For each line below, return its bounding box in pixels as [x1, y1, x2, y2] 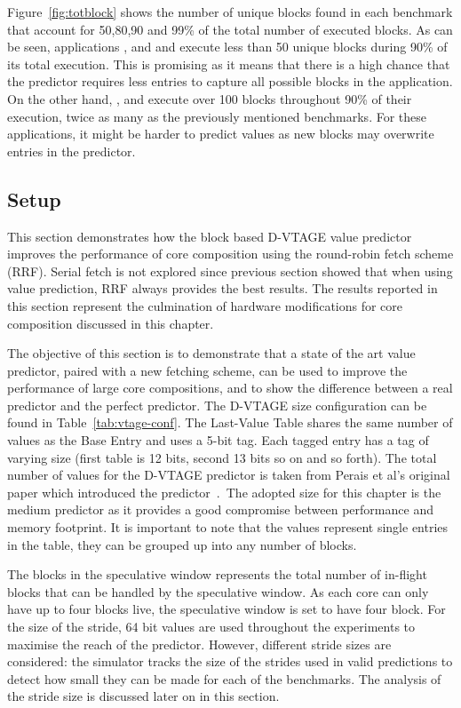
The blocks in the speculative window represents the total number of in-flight [7, 565, 427, 584]
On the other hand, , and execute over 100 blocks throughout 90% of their [7, 89, 412, 107]
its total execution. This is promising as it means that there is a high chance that [7, 54, 450, 73]
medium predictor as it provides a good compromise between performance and [7, 500, 433, 519]
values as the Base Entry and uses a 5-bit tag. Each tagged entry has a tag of [7, 431, 429, 449]
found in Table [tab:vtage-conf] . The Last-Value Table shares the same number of [7, 413, 453, 432]
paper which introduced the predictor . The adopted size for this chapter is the [7, 482, 441, 501]
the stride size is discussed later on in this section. [7, 687, 280, 705]
